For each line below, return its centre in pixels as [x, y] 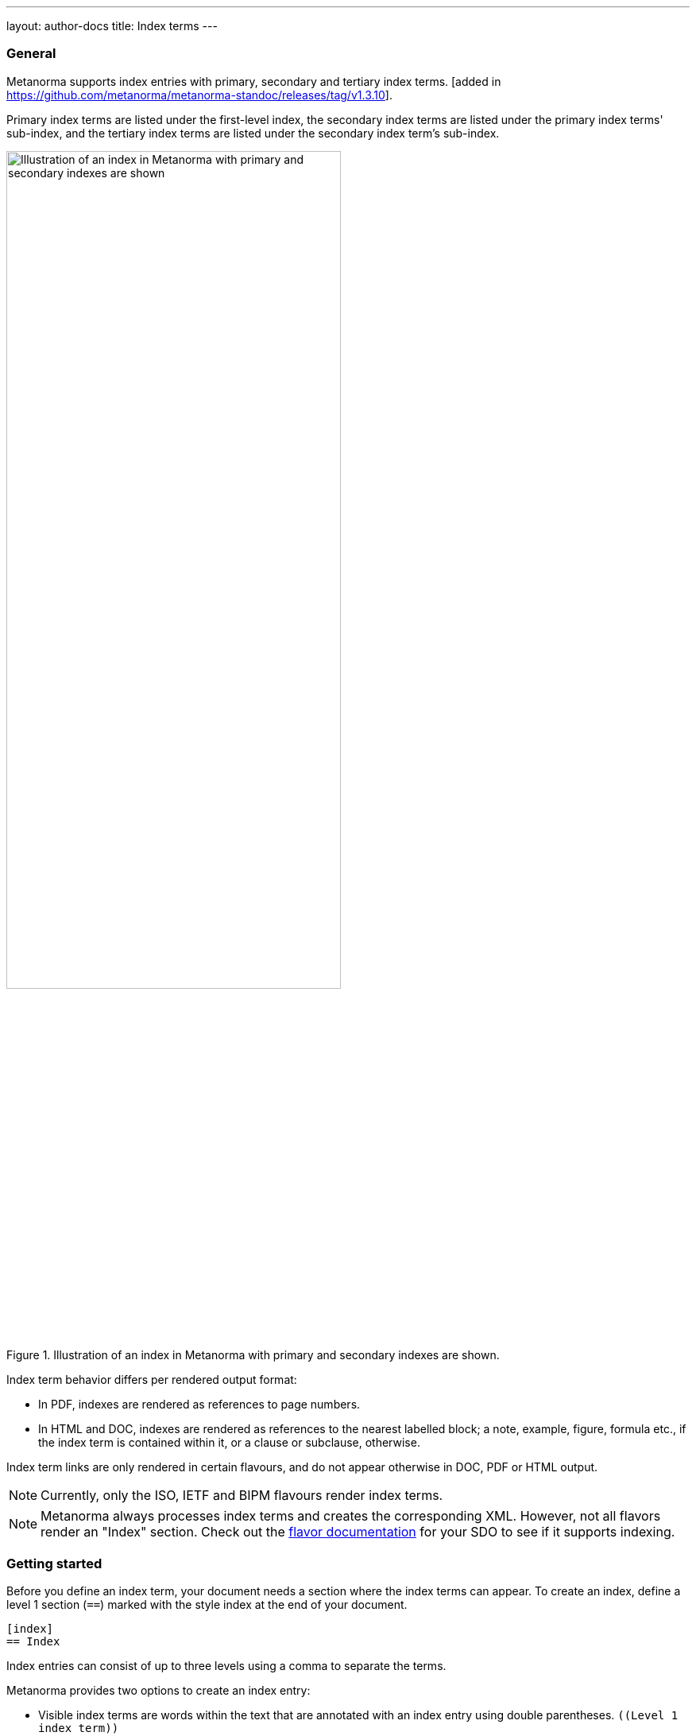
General [31, 54]
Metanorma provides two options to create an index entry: [159, 1690]
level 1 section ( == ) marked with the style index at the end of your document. [207, 1604]
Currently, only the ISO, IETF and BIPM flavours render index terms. [242, 1496]
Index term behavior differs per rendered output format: [152, 1380]
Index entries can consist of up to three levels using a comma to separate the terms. [226, 1665]
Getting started [54, 1563]
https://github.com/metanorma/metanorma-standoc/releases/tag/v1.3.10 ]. [199, 95]
